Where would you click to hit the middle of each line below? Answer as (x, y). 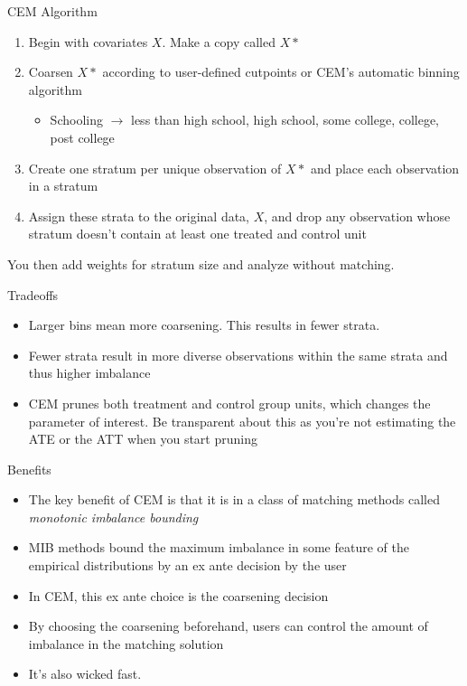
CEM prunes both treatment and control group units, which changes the (229, 403)
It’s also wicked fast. (85, 674)
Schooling (76, 120)
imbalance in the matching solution (126, 643)
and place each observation (385, 168)
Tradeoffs (33, 294)
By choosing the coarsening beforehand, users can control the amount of (228, 626)
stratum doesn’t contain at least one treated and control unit (197, 234)
